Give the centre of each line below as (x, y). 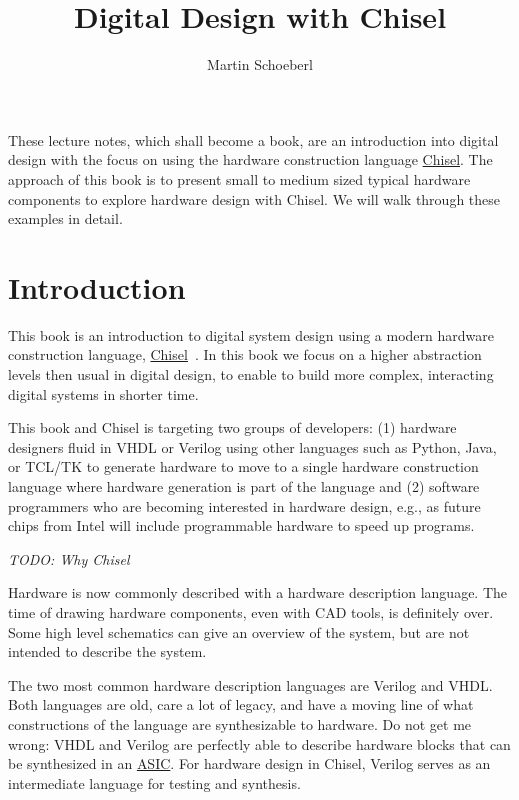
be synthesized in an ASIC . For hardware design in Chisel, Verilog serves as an (249, 763)
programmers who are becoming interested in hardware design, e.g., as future (244, 505)
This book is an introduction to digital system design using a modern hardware (251, 334)
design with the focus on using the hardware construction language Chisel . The (250, 159)
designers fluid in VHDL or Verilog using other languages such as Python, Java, (252, 446)
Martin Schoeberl (260, 64)
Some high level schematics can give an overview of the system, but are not (239, 631)
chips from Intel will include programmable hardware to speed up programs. (241, 525)
